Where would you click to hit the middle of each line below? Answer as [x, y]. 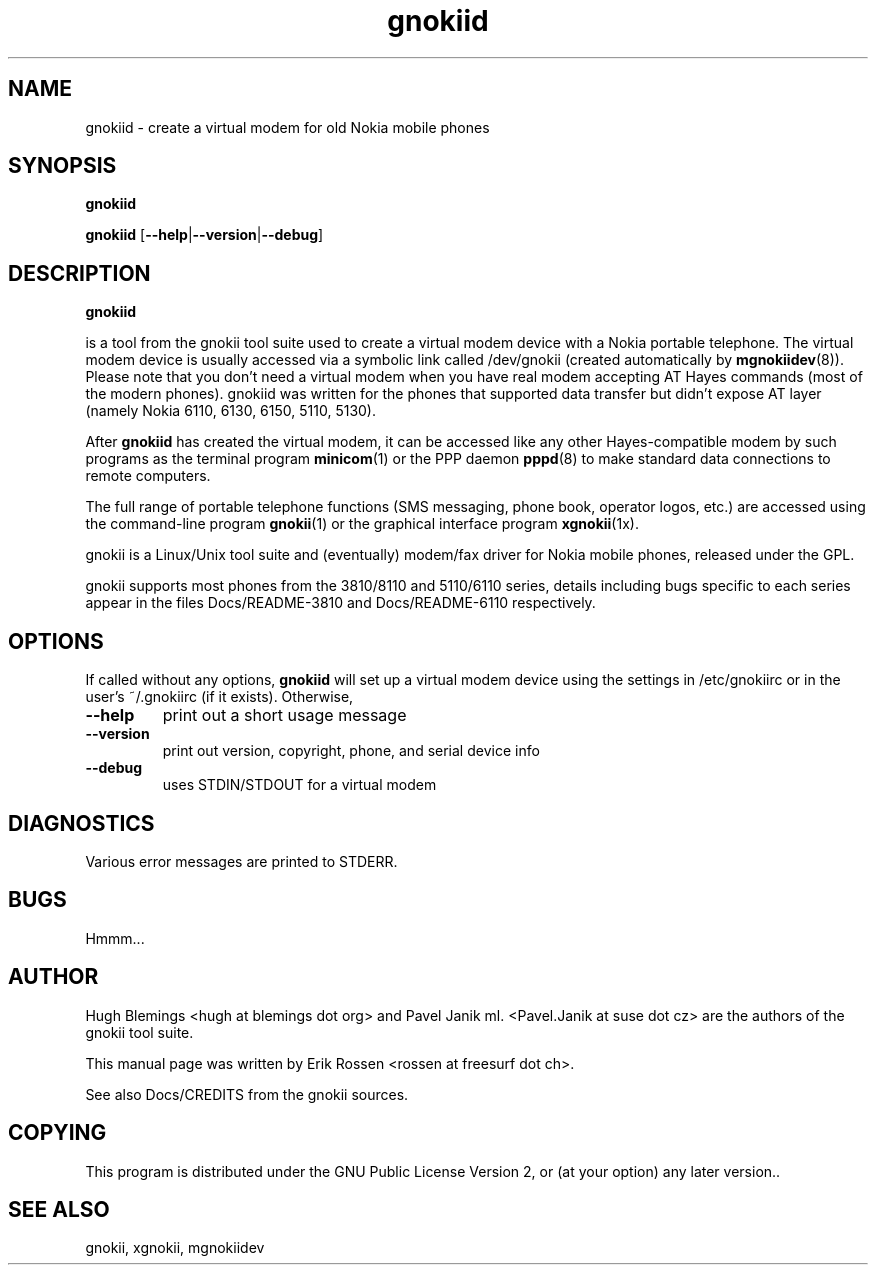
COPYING [57, 1133]
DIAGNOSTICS [81, 823]
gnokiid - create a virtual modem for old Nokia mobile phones [287, 127]
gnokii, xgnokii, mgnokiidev [175, 1248]
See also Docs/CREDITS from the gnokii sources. [247, 1094]
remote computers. [148, 476]
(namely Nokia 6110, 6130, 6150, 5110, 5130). [231, 411]
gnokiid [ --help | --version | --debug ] [204, 235]
